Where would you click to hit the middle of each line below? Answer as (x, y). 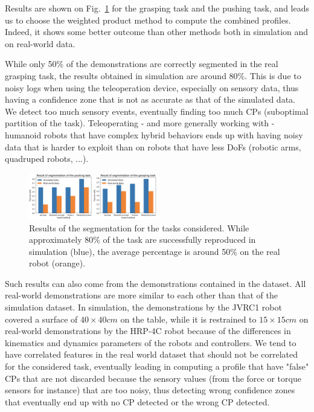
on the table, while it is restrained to (188, 319)
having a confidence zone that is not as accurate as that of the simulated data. (150, 99)
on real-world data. (40, 43)
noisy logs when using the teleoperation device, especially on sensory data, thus (152, 87)
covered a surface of (41, 319)
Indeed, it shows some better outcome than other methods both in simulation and (157, 32)
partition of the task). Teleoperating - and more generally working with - (140, 123)
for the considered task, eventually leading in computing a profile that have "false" (157, 366)
